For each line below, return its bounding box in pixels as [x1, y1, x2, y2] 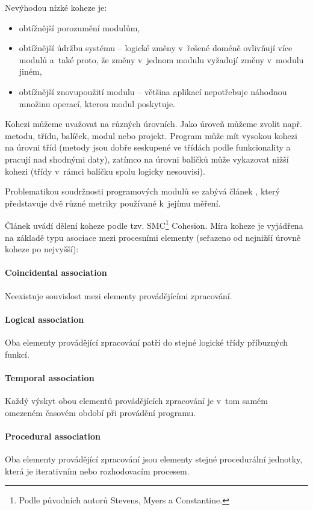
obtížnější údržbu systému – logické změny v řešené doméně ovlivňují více [19, 42, 293, 54]
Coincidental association [5, 266, 107, 279]
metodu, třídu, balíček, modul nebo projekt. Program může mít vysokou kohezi [5, 129, 297, 141]
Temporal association [5, 371, 95, 384]
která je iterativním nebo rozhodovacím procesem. [5, 464, 190, 477]
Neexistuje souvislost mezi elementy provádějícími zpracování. [5, 289, 232, 302]
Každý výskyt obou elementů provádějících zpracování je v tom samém [5, 394, 268, 406]
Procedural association [5, 429, 101, 442]
